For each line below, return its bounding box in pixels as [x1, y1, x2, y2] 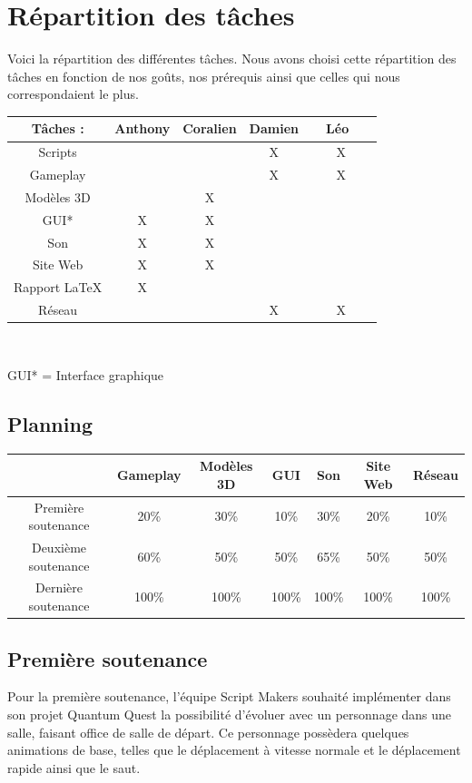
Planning [7, 409, 93, 437]
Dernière [34, 578, 83, 597]
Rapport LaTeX [14, 278, 103, 297]
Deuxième [31, 538, 87, 557]
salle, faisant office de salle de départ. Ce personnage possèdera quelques [7, 722, 409, 741]
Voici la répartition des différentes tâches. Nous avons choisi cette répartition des [7, 49, 457, 68]
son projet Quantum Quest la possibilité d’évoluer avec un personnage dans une [7, 704, 452, 723]
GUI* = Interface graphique [7, 365, 164, 384]
